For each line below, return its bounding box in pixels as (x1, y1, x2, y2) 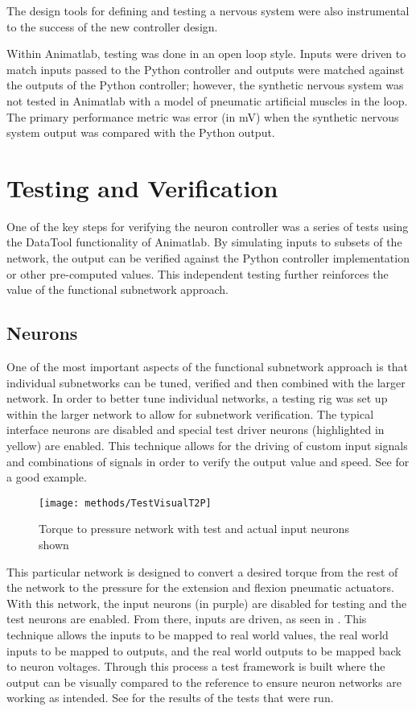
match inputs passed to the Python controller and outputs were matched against (6, 60, 405, 77)
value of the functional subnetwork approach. (6, 281, 229, 298)
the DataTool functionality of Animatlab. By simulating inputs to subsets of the (6, 234, 402, 250)
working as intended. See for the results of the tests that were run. (6, 689, 334, 706)
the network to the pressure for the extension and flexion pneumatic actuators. (6, 579, 394, 596)
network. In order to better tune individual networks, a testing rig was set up (6, 390, 388, 407)
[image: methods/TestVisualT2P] (39, 497, 212, 509)
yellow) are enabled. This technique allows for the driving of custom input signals (6, 437, 408, 454)
